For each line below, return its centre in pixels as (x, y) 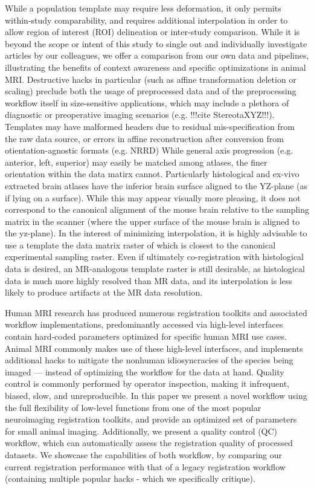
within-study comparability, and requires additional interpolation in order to (146, 20)
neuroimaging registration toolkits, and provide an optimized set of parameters (151, 419)
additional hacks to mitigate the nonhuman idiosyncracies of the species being (149, 360)
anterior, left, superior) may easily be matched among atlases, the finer (136, 162)
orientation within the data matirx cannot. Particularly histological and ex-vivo (152, 174)
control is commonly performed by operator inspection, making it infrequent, (147, 384)
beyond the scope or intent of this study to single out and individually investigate (156, 43)
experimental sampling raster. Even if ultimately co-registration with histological (154, 257)
